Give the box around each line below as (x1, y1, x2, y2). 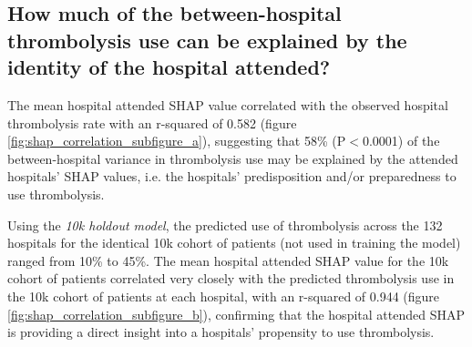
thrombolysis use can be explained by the (7, 26, 407, 54)
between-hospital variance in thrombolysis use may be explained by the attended (7, 148, 458, 168)
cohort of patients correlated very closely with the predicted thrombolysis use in (7, 269, 455, 288)
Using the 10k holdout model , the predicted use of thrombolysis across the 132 (7, 215, 443, 234)
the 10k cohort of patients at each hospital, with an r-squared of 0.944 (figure (7, 286, 440, 305)
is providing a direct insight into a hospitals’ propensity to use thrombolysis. (7, 322, 435, 342)
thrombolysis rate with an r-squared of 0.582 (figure (7, 113, 297, 132)
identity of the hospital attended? (7, 53, 331, 81)
